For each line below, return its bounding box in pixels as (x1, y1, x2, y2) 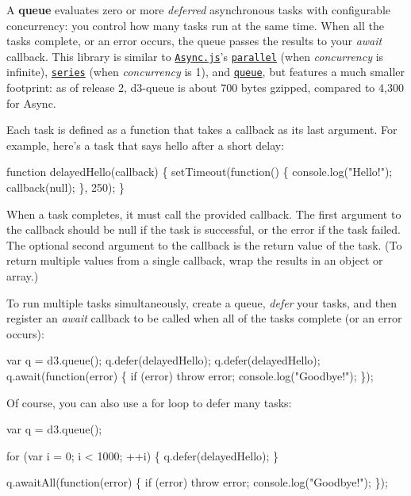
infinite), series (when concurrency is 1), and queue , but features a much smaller (6, 63, 405, 80)
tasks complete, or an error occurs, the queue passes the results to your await (6, 32, 382, 49)
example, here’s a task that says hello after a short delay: (6, 136, 285, 153)
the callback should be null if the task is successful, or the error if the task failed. (6, 221, 401, 238)
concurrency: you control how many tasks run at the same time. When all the (6, 17, 384, 33)
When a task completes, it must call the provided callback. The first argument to (6, 205, 401, 222)
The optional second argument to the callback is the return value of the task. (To (6, 236, 402, 253)
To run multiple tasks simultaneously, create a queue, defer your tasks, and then (6, 294, 398, 311)
